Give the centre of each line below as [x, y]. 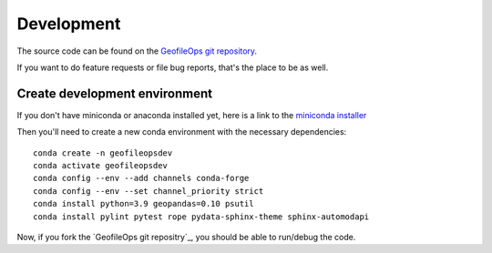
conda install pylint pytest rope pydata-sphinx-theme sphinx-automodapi [201, 217]
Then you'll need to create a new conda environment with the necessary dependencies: [182, 132]
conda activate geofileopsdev [101, 166]
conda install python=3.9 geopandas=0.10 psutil [143, 204]
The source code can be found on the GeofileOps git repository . [137, 51]
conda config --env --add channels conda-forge [141, 178]
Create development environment [115, 93]
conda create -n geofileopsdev [103, 153]
